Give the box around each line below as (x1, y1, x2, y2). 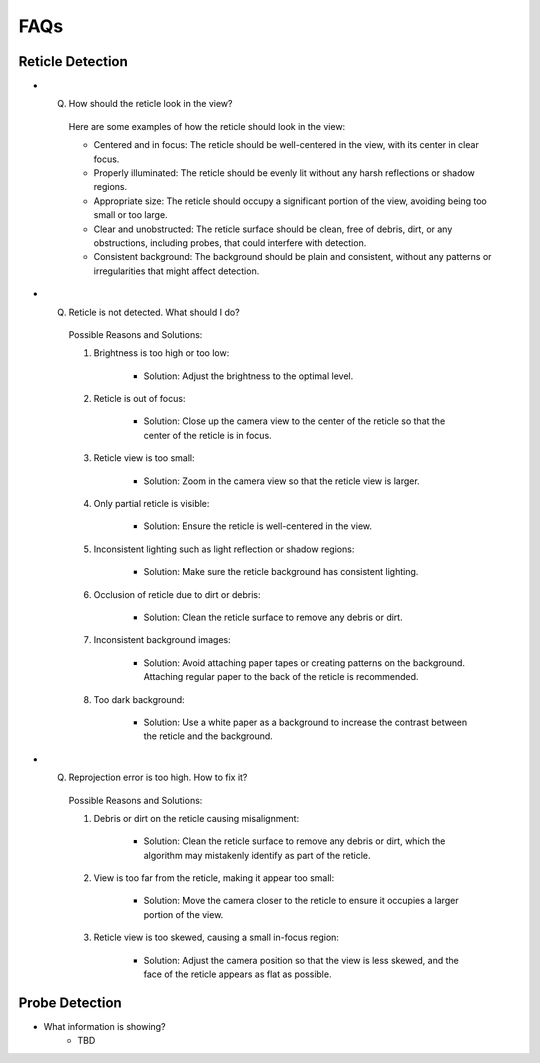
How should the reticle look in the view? (68, 98, 233, 110)
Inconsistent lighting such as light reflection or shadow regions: (93, 543, 355, 555)
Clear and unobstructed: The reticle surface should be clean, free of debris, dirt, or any (93, 223, 453, 235)
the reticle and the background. (143, 730, 274, 742)
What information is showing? (43, 1020, 166, 1032)
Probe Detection (18, 994, 122, 1011)
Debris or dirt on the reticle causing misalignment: (93, 812, 300, 824)
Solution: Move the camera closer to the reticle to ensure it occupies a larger (143, 895, 459, 907)
